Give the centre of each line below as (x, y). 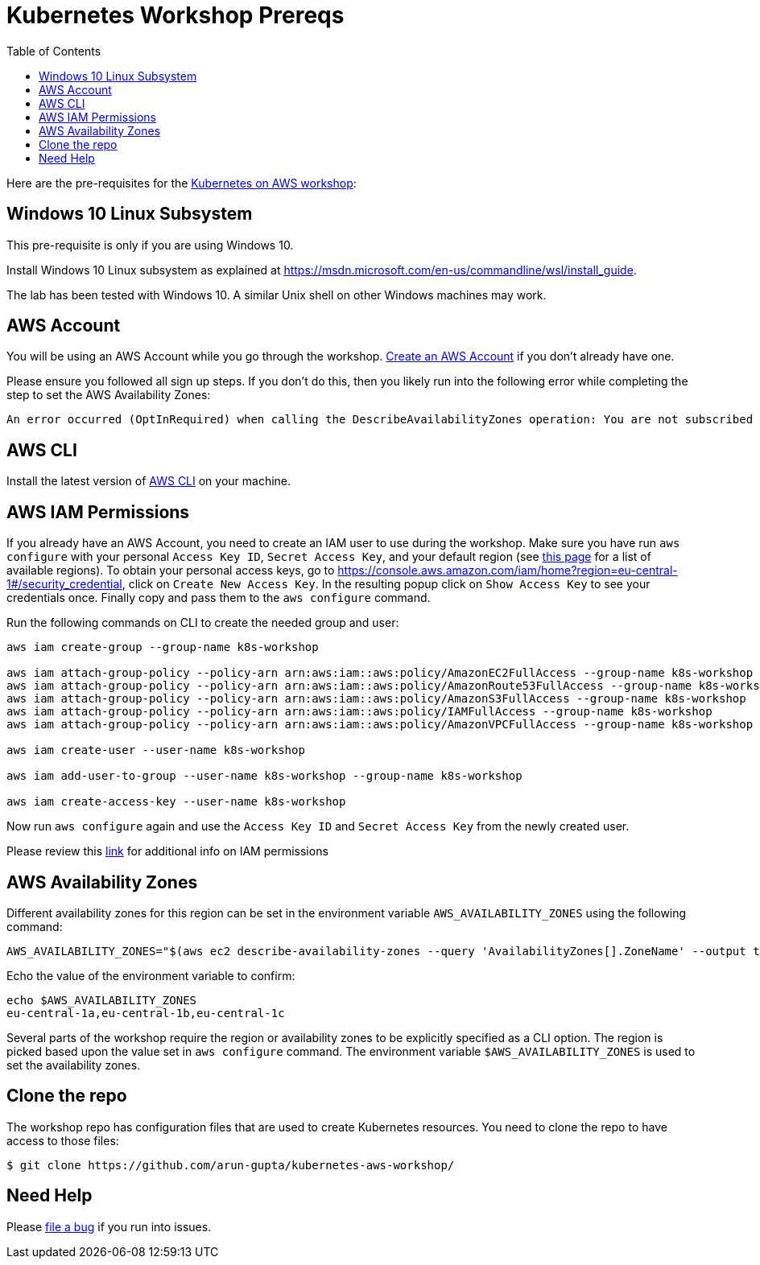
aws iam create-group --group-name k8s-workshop (163, 647)
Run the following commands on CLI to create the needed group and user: (203, 623)
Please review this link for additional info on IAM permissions (167, 851)
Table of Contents (54, 51)
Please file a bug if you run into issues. (109, 1226)
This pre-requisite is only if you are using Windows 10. (150, 245)
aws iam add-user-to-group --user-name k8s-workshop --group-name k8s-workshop (264, 776)
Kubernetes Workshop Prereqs (176, 15)
